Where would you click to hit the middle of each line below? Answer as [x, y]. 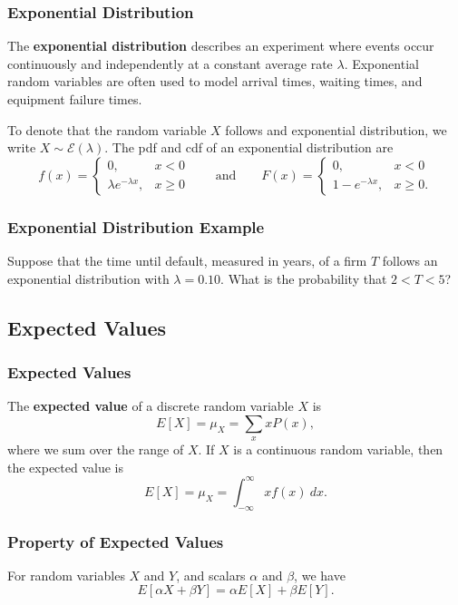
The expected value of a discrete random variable [151, 406]
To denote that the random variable [107, 129]
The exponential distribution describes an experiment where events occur [221, 46]
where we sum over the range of [96, 449]
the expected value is [66, 467]
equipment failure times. [75, 99]
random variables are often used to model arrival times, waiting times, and [215, 81]
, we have [320, 575]
